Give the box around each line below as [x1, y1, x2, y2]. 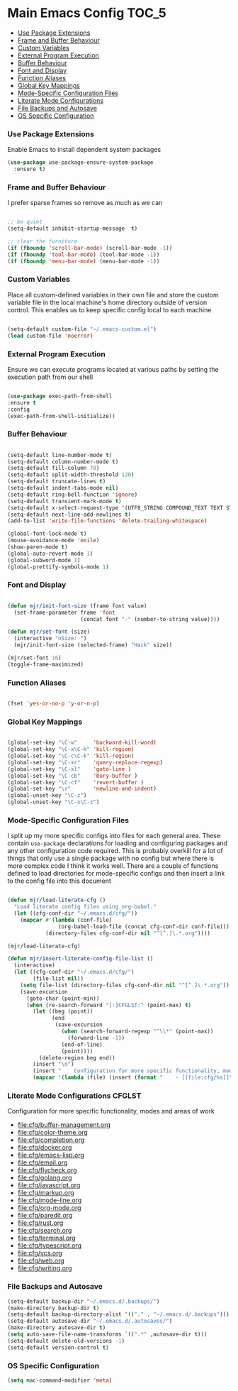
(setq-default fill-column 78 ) [7, 465, 100, 472]
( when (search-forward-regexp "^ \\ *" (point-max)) [61, 1028, 214, 1035]
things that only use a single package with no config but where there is [7, 854, 215, 863]
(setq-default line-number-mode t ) [7, 451, 113, 458]
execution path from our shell [7, 373, 93, 381]
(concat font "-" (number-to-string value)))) [80, 615, 220, 622]
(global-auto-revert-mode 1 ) [7, 550, 93, 557]
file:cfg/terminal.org [17, 1233, 76, 1243]
